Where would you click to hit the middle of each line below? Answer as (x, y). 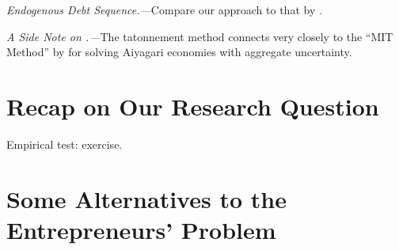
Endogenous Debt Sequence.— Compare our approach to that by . (164, 9)
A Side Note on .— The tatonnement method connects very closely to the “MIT (200, 36)
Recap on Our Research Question (193, 106)
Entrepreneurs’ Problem (141, 229)
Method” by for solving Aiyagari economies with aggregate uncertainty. (179, 52)
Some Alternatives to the (146, 198)
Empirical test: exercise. (65, 144)
